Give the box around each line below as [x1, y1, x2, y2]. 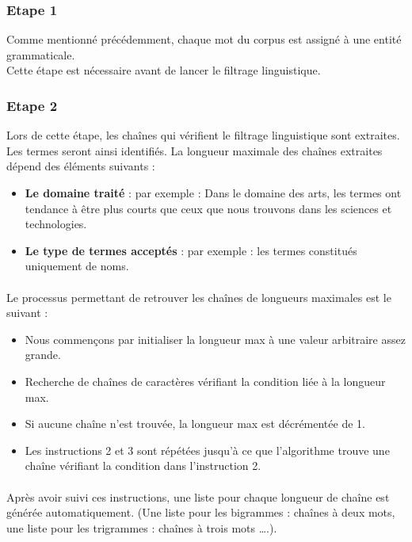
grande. [25, 346, 61, 363]
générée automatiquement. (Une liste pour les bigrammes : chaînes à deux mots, [6, 504, 395, 521]
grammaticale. [6, 46, 75, 63]
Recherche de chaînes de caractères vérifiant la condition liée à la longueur [25, 372, 386, 389]
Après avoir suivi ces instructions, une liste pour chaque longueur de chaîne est [6, 488, 390, 505]
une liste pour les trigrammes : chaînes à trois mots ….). [6, 519, 277, 536]
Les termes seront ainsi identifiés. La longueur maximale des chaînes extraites [6, 142, 383, 158]
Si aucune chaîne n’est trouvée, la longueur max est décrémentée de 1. [25, 415, 365, 432]
